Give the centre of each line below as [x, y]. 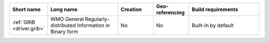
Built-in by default [213, 25]
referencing [170, 12]
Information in [93, 25]
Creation [131, 9]
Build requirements [215, 9]
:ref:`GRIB [24, 22]
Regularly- [97, 19]
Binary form [64, 31]
